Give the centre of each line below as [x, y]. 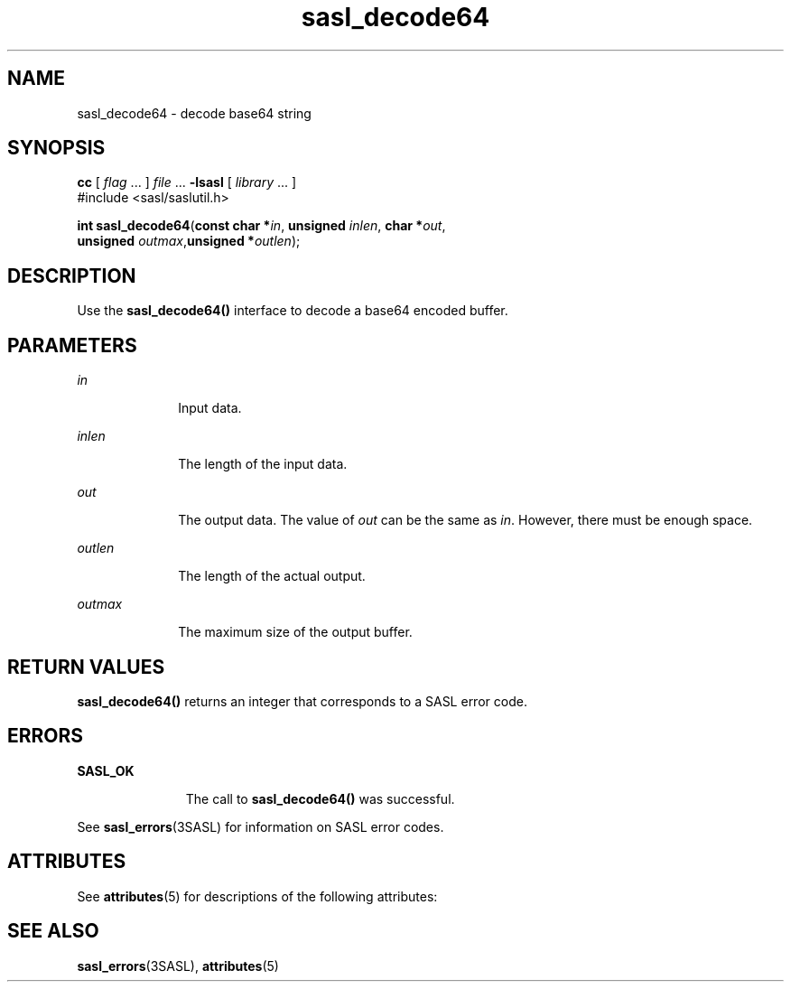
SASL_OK [106, 770]
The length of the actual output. [272, 576]
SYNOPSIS [56, 148]
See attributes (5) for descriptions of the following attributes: [257, 896]
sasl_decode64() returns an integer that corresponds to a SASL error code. [302, 701]
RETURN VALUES [86, 667]
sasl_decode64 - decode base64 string [194, 113]
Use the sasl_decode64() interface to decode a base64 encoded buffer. [293, 311]
